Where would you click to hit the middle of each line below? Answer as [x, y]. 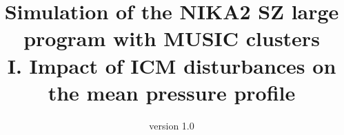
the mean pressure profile [172, 92]
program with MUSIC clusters [172, 38]
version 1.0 [172, 125]
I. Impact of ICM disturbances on [172, 65]
